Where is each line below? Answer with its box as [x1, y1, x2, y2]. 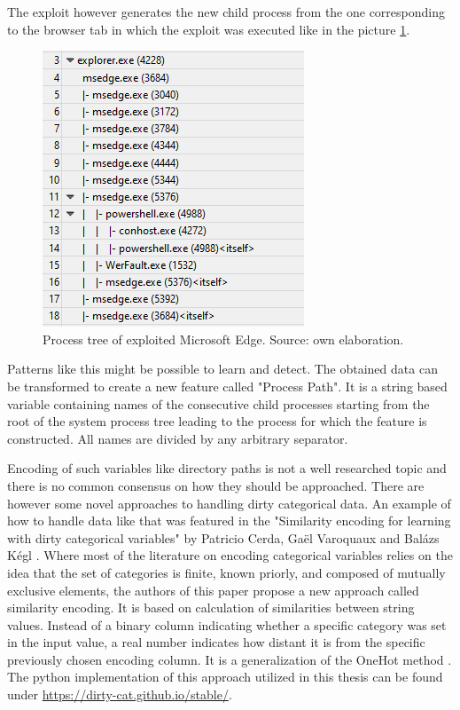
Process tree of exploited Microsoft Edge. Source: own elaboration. [43, 329, 404, 348]
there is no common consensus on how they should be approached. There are [7, 476, 425, 494]
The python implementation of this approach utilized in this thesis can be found [7, 667, 443, 686]
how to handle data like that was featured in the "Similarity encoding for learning [7, 511, 451, 530]
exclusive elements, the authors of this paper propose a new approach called [7, 580, 419, 599]
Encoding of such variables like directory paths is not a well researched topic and [7, 459, 447, 477]
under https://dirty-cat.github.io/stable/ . [7, 685, 232, 704]
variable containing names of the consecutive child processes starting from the [7, 394, 430, 413]
